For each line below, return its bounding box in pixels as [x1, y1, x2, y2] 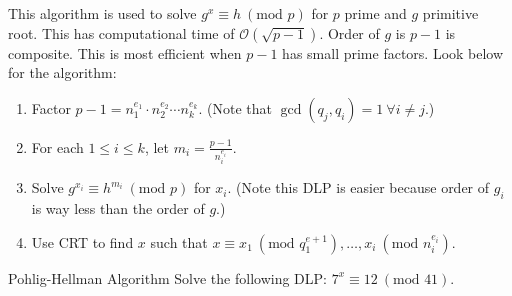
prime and [344, 3, 407, 23]
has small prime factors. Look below [282, 42, 504, 63]
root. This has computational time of [8, 22, 235, 43]
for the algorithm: [8, 62, 117, 83]
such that [150, 231, 208, 252]
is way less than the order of [31, 198, 205, 219]
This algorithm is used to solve [8, 3, 197, 23]
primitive [422, 3, 479, 23]
